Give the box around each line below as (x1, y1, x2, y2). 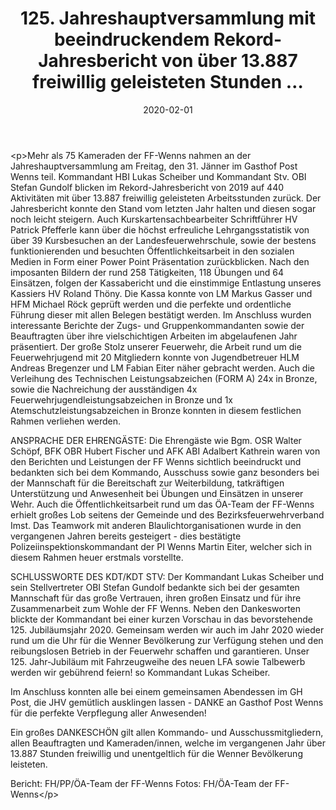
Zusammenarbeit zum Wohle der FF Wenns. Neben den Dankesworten (10, 602, 302, 614)
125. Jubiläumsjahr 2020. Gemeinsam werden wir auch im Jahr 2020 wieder (10, 623, 325, 636)
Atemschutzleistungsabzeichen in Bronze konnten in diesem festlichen (10, 404, 302, 416)
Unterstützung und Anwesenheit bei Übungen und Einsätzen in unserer (10, 487, 304, 499)
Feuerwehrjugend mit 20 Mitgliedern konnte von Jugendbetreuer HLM (10, 351, 300, 363)
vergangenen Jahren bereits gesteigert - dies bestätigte (10, 530, 242, 542)
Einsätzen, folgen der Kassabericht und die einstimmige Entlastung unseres (10, 277, 322, 289)
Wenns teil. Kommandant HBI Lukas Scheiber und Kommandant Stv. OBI (10, 170, 307, 182)
